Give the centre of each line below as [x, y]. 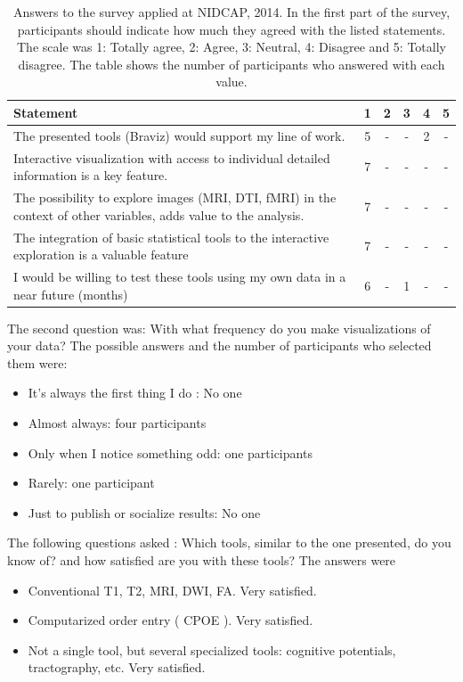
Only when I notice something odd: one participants [170, 452]
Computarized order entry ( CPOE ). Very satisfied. [171, 620]
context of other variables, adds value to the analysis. [159, 214]
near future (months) [71, 294]
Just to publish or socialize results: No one [144, 512]
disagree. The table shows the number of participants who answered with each [231, 64]
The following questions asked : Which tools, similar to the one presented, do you [229, 542]
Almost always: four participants [117, 423]
